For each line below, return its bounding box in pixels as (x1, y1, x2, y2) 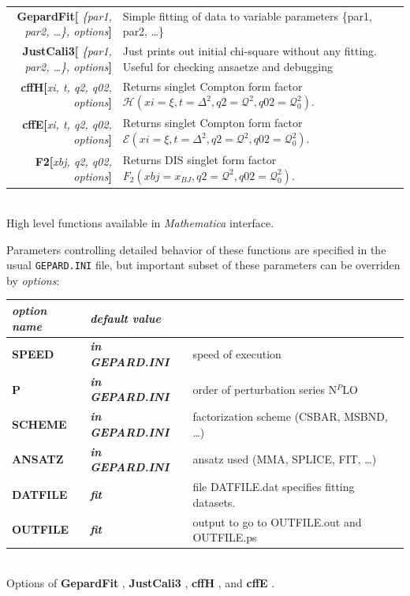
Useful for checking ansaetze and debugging (122, 58, 334, 74)
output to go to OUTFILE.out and (192, 513, 362, 530)
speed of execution (192, 346, 281, 362)
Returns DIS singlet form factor (122, 152, 277, 168)
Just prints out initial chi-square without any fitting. (122, 43, 378, 59)
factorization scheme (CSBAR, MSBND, (192, 408, 388, 425)
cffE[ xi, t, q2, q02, (22, 115, 112, 132)
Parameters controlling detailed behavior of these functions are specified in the (6, 241, 386, 257)
